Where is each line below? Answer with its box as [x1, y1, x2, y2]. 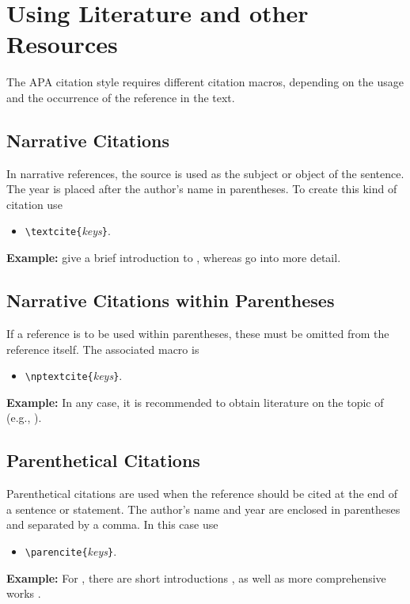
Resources [6, 28, 118, 60]
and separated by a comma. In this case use [6, 516, 218, 533]
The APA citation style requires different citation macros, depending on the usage [6, 74, 404, 90]
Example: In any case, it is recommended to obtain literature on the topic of [6, 393, 384, 410]
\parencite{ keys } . [25, 542, 117, 559]
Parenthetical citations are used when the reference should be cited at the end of [6, 485, 398, 502]
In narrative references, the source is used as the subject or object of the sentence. [6, 165, 404, 181]
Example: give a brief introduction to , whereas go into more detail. [6, 249, 341, 266]
